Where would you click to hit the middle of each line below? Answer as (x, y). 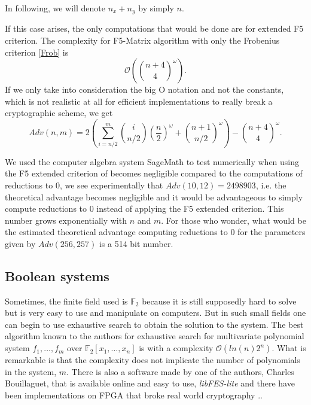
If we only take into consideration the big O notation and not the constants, (144, 89)
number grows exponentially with (66, 220)
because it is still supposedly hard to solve (219, 301)
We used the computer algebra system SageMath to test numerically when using (152, 161)
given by (20, 243)
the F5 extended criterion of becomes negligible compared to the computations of (154, 173)
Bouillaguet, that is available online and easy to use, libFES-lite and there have (150, 383)
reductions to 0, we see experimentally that (84, 185)
